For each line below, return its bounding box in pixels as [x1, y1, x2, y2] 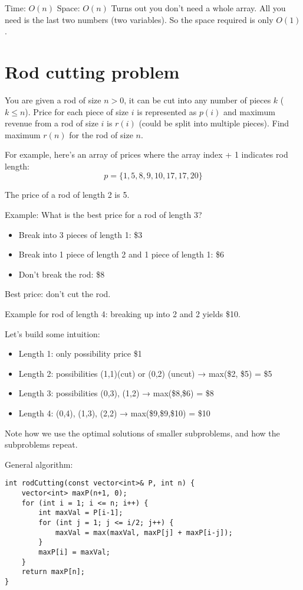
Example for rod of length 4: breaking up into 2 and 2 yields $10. [5, 308, 241, 320]
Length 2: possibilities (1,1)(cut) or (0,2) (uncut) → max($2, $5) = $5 [18, 367, 272, 379]
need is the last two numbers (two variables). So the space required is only [5, 13, 274, 25]
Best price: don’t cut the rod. [5, 288, 111, 300]
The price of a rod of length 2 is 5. [5, 188, 130, 201]
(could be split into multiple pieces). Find [139, 117, 289, 129]
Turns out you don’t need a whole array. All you [111, 2, 286, 14]
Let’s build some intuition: [5, 327, 100, 340]
